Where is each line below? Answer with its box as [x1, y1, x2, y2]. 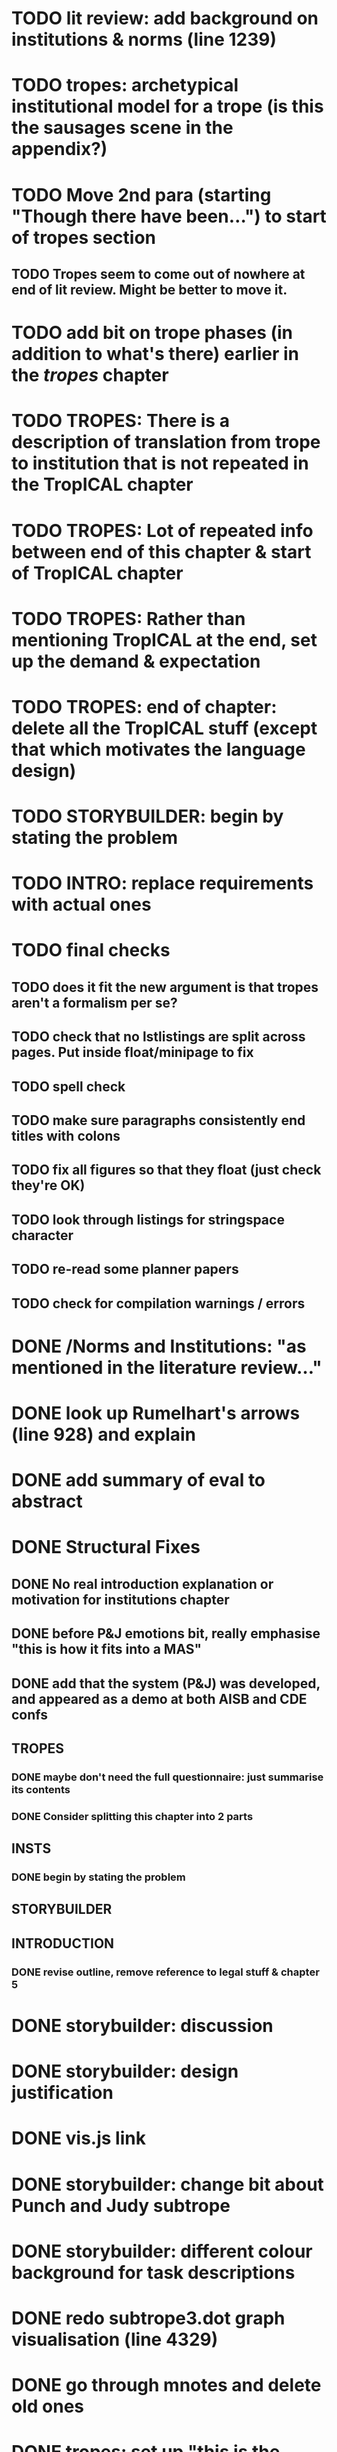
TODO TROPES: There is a [11, 410, 230, 432]
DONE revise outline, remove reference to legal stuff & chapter [11, 1965, 320, 1979]
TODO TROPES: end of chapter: [11, 695, 278, 718]
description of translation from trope [11, 431, 321, 454]
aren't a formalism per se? [11, 994, 178, 1011]
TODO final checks [11, 939, 171, 962]
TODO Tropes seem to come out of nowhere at [11, 265, 306, 282]
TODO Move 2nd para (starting [11, 183, 272, 206]
